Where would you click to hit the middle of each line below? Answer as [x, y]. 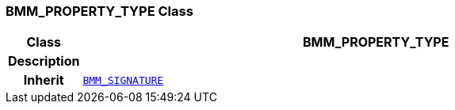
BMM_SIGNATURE [123, 80]
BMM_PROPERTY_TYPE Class [99, 11]
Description [44, 61]
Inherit [44, 80]
